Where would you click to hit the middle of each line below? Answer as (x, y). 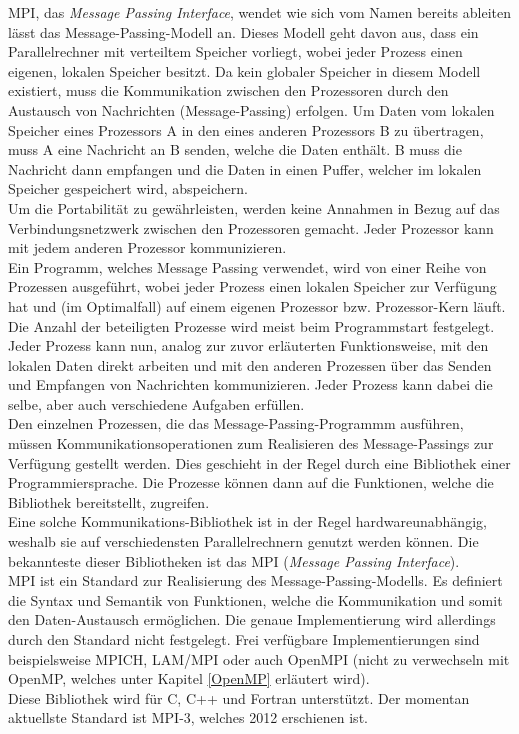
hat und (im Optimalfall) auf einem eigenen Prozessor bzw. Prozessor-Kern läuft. (257, 305)
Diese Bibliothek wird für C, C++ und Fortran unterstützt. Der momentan (239, 697)
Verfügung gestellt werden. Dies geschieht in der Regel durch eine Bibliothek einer (259, 462)
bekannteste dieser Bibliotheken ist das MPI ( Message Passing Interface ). (234, 560)
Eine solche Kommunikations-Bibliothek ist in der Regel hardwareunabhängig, (247, 521)
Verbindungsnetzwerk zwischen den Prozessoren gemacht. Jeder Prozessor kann (251, 227)
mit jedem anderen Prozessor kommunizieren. (147, 247)
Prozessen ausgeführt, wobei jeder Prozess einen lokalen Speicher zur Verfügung (252, 286)
